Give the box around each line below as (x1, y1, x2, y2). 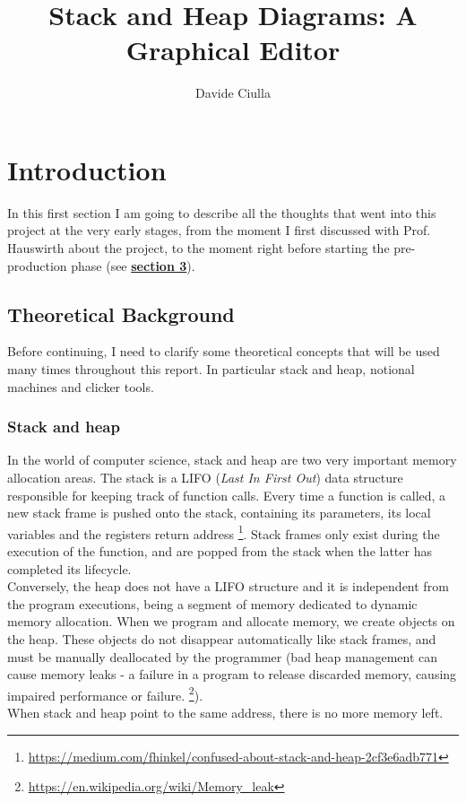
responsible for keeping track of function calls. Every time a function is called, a (7, 485, 446, 504)
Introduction (7, 151, 167, 187)
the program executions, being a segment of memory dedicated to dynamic (7, 594, 418, 613)
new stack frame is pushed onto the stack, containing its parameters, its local (7, 503, 431, 522)
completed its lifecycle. (7, 559, 132, 578)
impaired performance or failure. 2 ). (7, 683, 203, 704)
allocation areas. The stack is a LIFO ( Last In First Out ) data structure (7, 468, 403, 487)
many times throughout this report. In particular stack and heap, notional (7, 360, 415, 379)
